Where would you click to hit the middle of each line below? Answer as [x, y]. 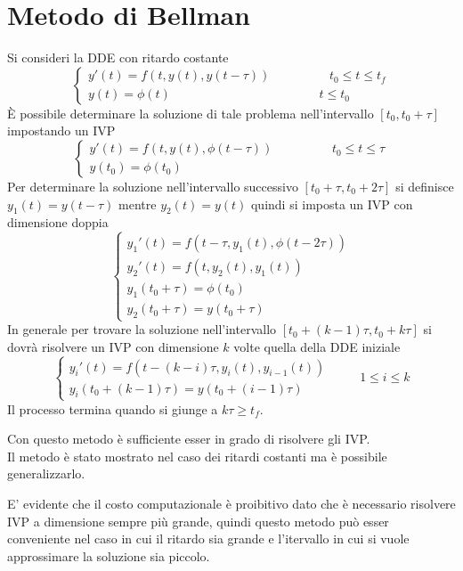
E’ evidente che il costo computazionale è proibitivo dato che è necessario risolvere [231, 504]
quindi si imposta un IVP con [332, 204]
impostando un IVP [61, 131]
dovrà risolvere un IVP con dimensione [113, 346]
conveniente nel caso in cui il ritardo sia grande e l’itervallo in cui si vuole [208, 538]
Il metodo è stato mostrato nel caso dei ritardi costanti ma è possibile [197, 456]
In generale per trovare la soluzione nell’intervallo [142, 329]
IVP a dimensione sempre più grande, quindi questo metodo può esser [198, 521]
